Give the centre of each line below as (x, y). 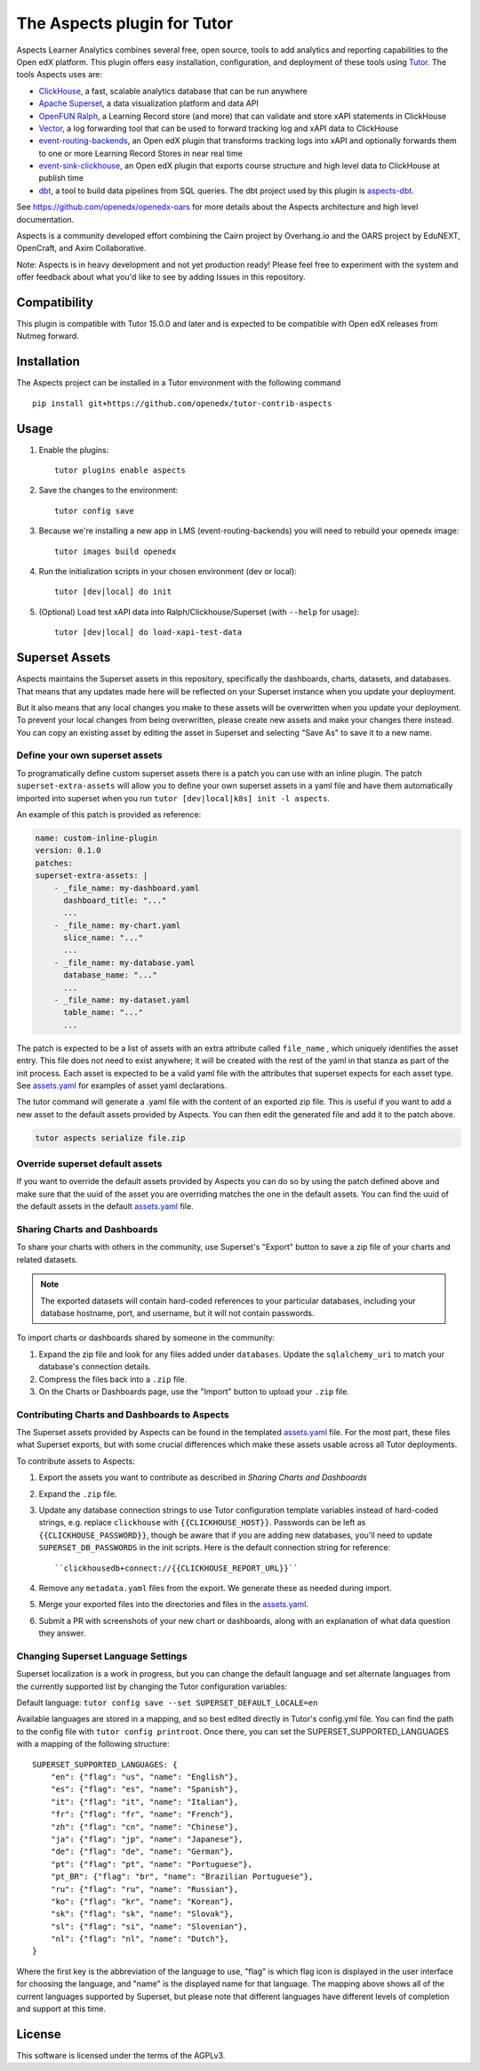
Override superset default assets (89, 1164)
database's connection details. (95, 1367)
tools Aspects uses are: (59, 75)
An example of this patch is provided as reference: (109, 814)
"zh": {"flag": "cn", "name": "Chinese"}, (144, 1827)
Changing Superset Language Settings (102, 1656)
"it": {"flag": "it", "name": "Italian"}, (144, 1802)
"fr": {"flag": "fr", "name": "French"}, (142, 1815)
